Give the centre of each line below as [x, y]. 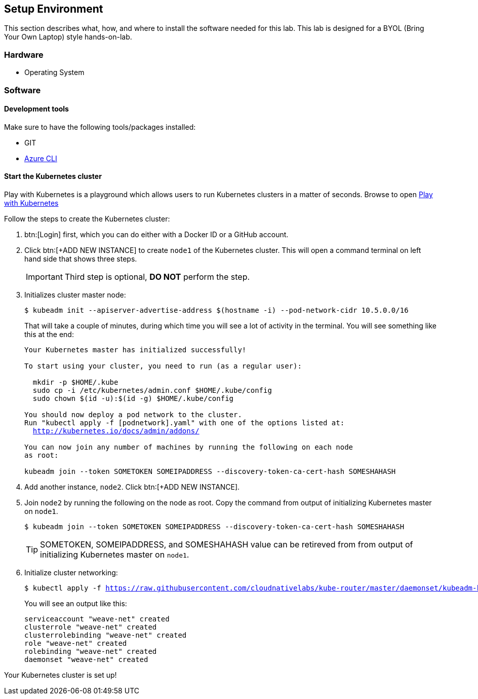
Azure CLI [41, 158]
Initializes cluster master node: [75, 295]
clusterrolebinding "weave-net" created [106, 635]
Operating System [54, 72]
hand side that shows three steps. [81, 259]
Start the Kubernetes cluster [53, 176]
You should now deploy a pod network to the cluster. [133, 414]
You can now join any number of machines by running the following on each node [189, 447]
